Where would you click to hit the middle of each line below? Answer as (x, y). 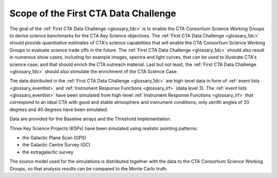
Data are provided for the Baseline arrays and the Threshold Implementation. (91, 119)
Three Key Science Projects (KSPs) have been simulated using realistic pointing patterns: (104, 128)
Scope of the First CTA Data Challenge (93, 13)
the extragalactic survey (48, 152)
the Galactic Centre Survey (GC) (56, 145)
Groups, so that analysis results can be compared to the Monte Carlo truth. (88, 168)
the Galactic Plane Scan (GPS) (54, 138)
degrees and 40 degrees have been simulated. (59, 109)
